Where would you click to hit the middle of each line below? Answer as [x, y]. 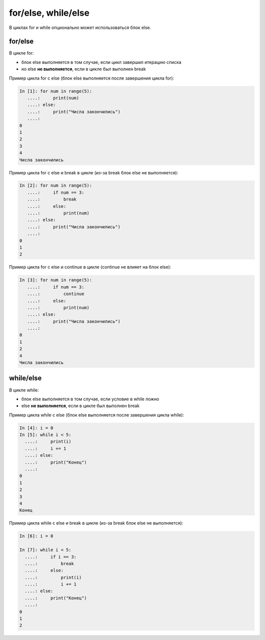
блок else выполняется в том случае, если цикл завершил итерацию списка [101, 62]
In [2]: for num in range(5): [56, 186]
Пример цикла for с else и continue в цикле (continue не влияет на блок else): [90, 267]
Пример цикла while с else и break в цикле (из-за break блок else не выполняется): [96, 523]
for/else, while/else [49, 13]
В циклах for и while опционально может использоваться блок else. [80, 28]
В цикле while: [24, 390]
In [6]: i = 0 [36, 536]
